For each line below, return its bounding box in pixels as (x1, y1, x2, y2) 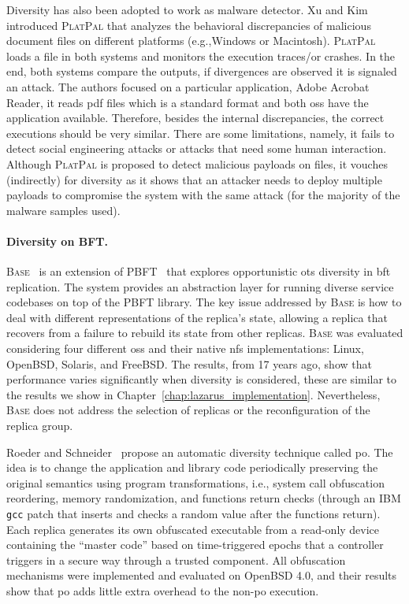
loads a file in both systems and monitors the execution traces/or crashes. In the (6, 47, 396, 64)
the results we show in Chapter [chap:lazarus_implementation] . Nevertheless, (6, 386, 381, 402)
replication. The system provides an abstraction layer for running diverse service (6, 278, 394, 295)
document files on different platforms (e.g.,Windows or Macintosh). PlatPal (6, 32, 376, 49)
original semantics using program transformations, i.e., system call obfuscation (6, 474, 385, 491)
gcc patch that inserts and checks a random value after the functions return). (6, 506, 381, 522)
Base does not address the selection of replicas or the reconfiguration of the (6, 402, 370, 418)
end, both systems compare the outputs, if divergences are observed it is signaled (6, 63, 397, 80)
